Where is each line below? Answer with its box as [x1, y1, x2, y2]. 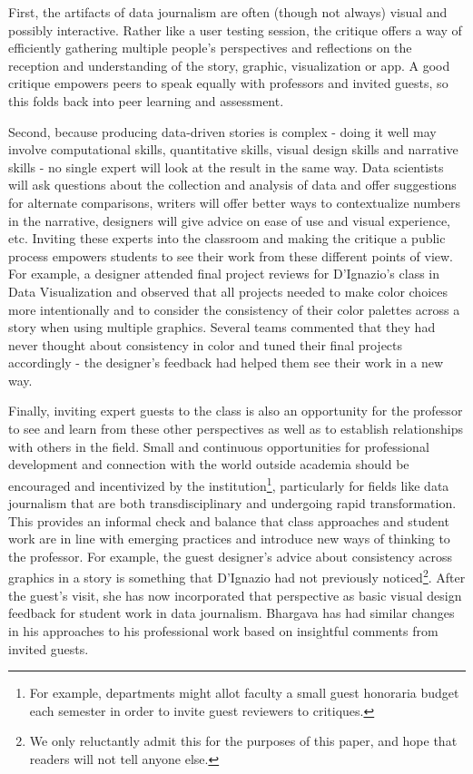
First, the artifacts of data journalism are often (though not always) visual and [8, 3, 448, 21]
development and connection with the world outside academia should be [8, 455, 409, 474]
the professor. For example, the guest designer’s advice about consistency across [8, 546, 453, 565]
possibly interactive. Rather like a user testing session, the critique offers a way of [8, 20, 462, 39]
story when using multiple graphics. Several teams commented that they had [8, 318, 436, 337]
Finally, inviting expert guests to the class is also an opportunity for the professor [8, 401, 463, 420]
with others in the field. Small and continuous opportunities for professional [8, 436, 429, 456]
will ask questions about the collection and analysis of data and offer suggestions [8, 175, 457, 194]
